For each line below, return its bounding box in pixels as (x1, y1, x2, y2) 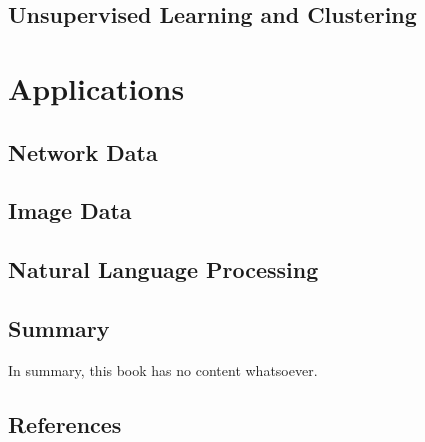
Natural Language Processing (8, 254, 319, 285)
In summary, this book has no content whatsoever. (8, 359, 318, 380)
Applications (8, 67, 185, 108)
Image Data (8, 195, 132, 226)
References (8, 408, 122, 439)
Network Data (8, 136, 158, 167)
